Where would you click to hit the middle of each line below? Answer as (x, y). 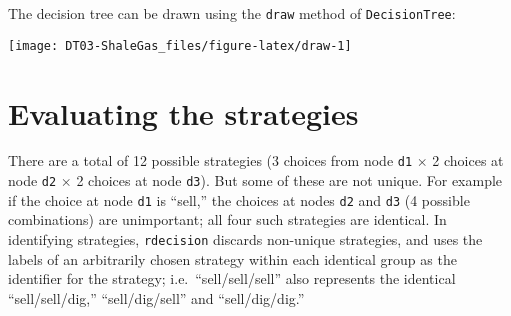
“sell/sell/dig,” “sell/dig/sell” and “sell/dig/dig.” (156, 297)
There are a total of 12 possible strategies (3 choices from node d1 (210, 160)
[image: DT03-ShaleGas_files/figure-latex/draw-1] (180, 45)
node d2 (32, 180)
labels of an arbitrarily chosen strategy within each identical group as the (232, 258)
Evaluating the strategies (183, 112)
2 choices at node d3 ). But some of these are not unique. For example (289, 180)
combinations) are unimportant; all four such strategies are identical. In (227, 219)
